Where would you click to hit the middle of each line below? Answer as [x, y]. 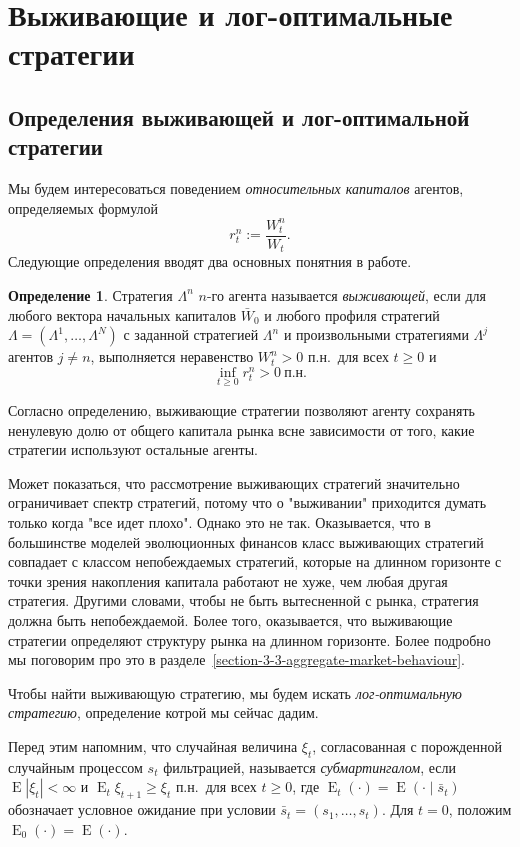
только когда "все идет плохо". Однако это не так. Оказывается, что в [219, 522]
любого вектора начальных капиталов [122, 314]
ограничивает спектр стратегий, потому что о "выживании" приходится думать [247, 502]
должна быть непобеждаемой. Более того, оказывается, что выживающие [230, 619]
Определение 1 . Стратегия [90, 294]
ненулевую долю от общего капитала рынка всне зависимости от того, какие [241, 429]
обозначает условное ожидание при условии [142, 809]
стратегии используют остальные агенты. [133, 449]
